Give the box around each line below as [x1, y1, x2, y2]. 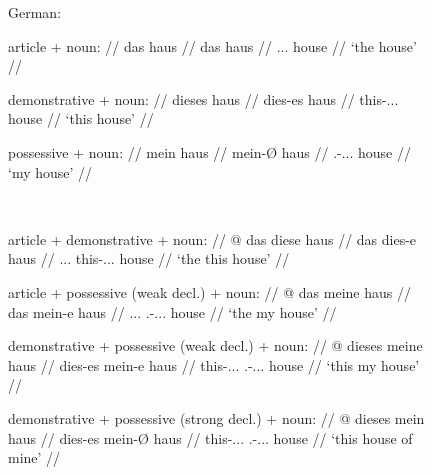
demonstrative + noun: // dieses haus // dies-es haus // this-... [8, 88, 399, 109]
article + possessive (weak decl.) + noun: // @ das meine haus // [8, 281, 411, 302]
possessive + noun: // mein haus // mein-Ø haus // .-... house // [8, 141, 412, 162]
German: [8, 2, 62, 22]
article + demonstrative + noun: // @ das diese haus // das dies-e [8, 228, 417, 249]
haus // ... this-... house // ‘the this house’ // [8, 248, 290, 269]
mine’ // [8, 447, 61, 468]
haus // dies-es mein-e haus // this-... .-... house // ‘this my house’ [8, 354, 420, 375]
